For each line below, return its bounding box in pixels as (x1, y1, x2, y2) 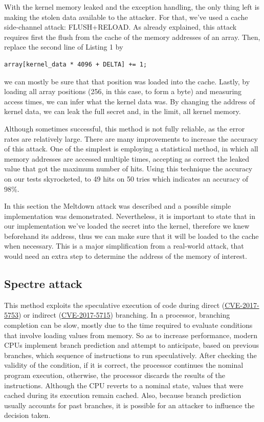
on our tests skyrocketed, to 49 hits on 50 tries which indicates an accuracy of (4, 173, 248, 184)
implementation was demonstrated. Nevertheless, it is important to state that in (4, 210, 255, 221)
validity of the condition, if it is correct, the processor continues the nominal (4, 360, 244, 370)
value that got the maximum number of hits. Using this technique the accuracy (4, 163, 253, 174)
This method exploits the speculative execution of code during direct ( (4, 299, 225, 310)
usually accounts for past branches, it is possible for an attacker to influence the (4, 399, 255, 410)
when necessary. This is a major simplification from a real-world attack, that (4, 240, 244, 251)
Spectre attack (4, 276, 82, 292)
